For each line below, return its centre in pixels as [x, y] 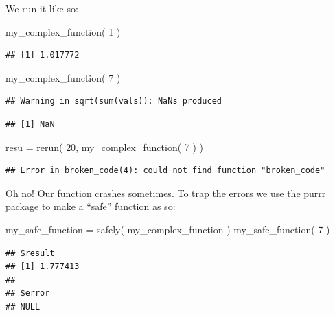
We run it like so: [42, 8]
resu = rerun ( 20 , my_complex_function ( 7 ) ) [105, 147]
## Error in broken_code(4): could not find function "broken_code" [165, 171]
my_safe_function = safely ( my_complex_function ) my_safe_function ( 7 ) [168, 229]
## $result [30, 253]
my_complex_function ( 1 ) [63, 31]
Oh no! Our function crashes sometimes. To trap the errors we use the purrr [166, 192]
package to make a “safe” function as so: [91, 206]
